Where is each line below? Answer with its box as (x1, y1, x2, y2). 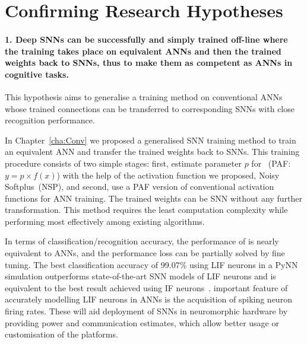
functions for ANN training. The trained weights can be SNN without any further (5, 192, 302, 204)
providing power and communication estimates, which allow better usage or (5, 316, 279, 329)
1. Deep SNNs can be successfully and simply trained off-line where (5, 33, 288, 45)
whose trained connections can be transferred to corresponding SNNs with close (5, 102, 295, 114)
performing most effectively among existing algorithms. (5, 215, 205, 227)
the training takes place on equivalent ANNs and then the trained (5, 44, 281, 57)
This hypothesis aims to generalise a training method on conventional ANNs (5, 90, 283, 103)
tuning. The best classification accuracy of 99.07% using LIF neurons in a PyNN (5, 258, 298, 270)
